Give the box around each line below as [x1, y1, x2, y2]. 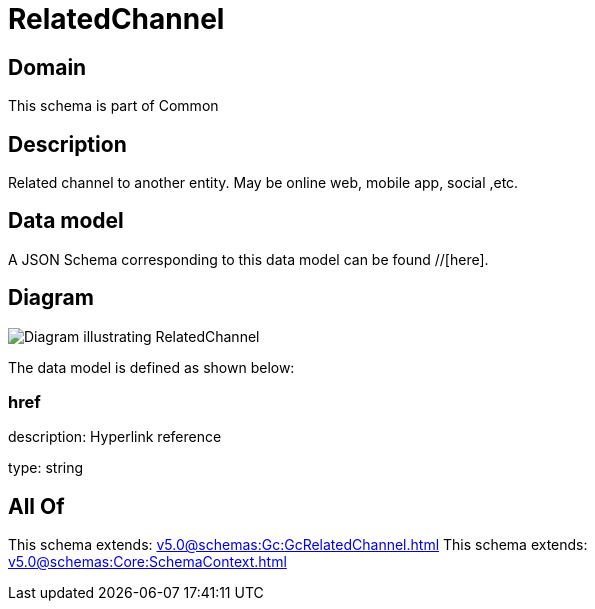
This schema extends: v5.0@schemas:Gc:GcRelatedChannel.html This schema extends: [8, 536, 588, 554]
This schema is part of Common [8, 97, 219, 115]
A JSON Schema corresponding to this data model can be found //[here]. [8, 250, 489, 268]
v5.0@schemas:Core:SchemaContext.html [8, 553, 287, 571]
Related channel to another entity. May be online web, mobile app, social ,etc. [8, 174, 519, 192]
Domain [8, 54, 87, 80]
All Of [8, 493, 65, 519]
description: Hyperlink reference [8, 428, 222, 446]
